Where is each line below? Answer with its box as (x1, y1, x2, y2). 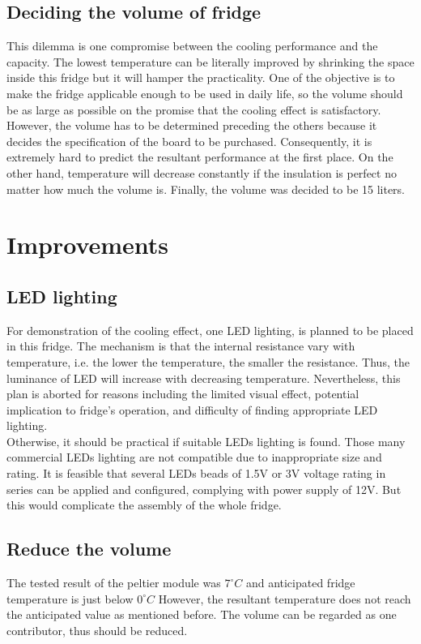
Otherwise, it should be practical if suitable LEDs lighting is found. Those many (6, 432, 406, 449)
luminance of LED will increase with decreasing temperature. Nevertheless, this (6, 369, 401, 386)
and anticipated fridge (245, 574, 355, 591)
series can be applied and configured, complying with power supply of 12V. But (6, 480, 402, 497)
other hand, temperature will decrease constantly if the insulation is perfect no (6, 164, 397, 181)
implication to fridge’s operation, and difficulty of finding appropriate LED (6, 401, 378, 418)
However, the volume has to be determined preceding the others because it (6, 117, 377, 134)
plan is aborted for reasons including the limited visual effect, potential (6, 385, 359, 402)
